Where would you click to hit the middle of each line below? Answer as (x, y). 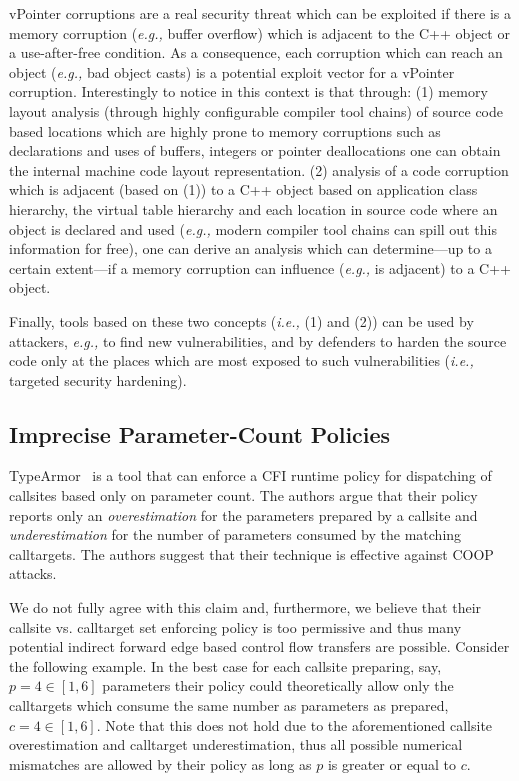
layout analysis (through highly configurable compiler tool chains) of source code (256, 110)
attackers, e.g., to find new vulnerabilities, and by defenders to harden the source (258, 340)
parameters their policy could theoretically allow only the (278, 685)
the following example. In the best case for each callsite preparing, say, (225, 665)
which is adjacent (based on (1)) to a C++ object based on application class (243, 189)
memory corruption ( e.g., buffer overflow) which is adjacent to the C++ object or (259, 32)
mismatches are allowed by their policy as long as (160, 763)
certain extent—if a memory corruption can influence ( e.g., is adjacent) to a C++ (260, 267)
